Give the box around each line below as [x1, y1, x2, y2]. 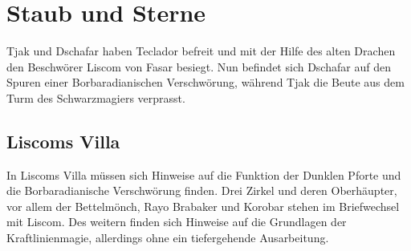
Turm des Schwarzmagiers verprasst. [6, 89, 185, 106]
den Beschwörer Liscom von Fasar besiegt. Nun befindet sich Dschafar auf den [6, 58, 391, 75]
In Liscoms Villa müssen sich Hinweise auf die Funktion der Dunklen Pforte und [6, 166, 401, 183]
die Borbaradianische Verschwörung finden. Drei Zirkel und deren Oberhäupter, [6, 182, 397, 199]
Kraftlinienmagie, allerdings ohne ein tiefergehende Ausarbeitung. [6, 229, 329, 246]
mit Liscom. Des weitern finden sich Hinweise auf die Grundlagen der [6, 213, 347, 230]
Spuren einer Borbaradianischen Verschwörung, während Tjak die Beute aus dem [6, 74, 405, 91]
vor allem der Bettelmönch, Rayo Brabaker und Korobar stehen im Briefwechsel [6, 197, 400, 214]
